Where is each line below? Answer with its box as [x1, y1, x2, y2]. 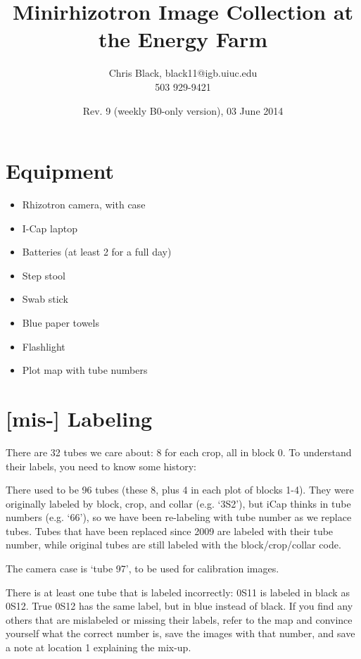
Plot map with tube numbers [22, 363, 148, 377]
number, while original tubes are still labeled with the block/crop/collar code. [6, 537, 341, 552]
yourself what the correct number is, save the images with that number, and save [6, 626, 355, 641]
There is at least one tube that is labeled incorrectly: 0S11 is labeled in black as [6, 584, 350, 599]
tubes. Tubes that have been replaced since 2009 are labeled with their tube [6, 523, 334, 538]
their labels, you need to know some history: [6, 458, 196, 473]
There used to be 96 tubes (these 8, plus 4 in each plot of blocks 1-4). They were [6, 482, 354, 497]
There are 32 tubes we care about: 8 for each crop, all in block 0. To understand [6, 444, 352, 459]
